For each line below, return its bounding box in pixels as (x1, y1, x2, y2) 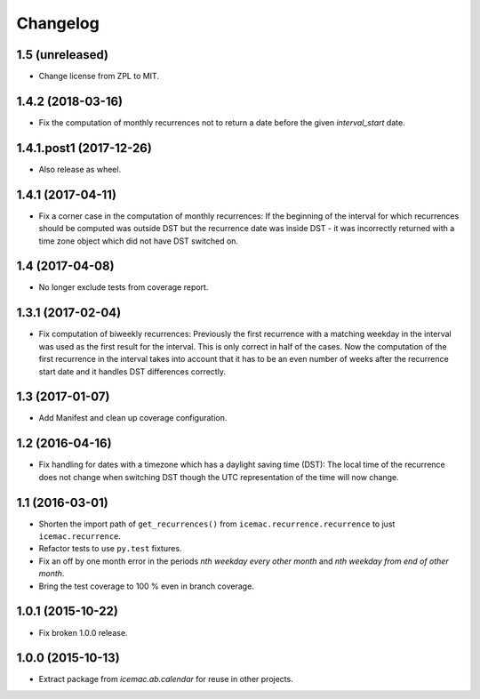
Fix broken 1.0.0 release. (38, 627, 128, 638)
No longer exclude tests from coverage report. (38, 282, 209, 293)
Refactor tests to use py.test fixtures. (38, 543, 182, 554)
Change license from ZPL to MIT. (38, 71, 160, 82)
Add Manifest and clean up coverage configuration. (38, 413, 228, 423)
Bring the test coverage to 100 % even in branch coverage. (38, 581, 255, 591)
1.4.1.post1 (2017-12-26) (16, 141, 153, 156)
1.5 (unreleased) (16, 47, 108, 62)
